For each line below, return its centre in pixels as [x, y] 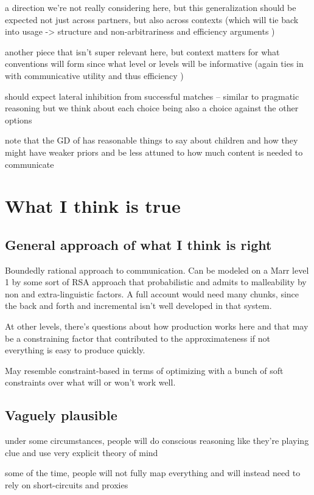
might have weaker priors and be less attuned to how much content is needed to [154, 152]
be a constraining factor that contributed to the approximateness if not [138, 338]
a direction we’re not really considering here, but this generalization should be [151, 7]
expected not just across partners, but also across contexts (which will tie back [152, 19]
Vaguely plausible [61, 415]
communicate [30, 164]
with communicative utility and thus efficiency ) [94, 75]
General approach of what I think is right [138, 244]
